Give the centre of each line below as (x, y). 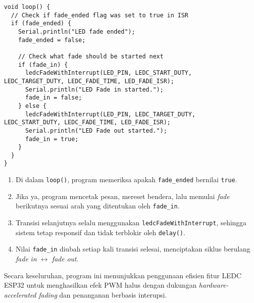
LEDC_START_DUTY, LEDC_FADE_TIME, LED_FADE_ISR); (87, 123)
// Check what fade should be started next (91, 56)
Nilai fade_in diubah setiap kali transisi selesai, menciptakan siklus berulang (133, 249)
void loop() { (27, 7)
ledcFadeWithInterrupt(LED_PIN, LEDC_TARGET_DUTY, (110, 114)
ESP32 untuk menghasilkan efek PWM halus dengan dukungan (100, 285)
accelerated (20, 294)
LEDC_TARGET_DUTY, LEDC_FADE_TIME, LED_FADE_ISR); (89, 81)
